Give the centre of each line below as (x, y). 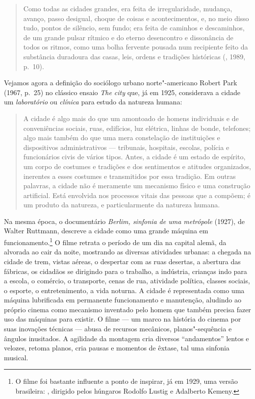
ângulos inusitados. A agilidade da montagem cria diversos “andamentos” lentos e (127, 338)
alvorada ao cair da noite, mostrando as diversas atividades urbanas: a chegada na (127, 252)
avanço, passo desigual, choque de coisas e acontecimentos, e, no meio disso (136, 18)
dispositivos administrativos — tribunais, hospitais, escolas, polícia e (126, 147)
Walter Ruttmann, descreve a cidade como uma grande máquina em (106, 231)
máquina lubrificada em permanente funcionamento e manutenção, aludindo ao (123, 300)
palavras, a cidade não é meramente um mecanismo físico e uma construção (137, 186)
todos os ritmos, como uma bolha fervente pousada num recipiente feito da (136, 47)
